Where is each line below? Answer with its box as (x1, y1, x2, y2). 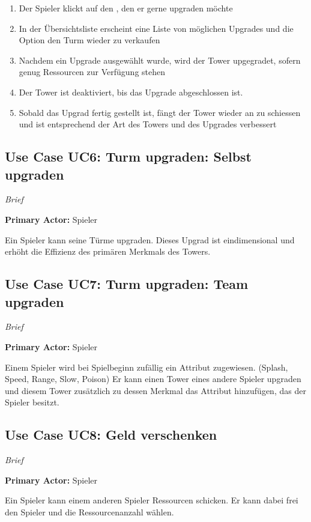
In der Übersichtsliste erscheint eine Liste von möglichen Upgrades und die (19, 22, 294, 34)
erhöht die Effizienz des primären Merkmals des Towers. (5, 245, 211, 258)
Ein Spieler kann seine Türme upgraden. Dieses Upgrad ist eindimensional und (5, 233, 295, 246)
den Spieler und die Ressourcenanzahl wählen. (5, 505, 174, 518)
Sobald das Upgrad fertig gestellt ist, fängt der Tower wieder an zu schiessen (19, 106, 301, 118)
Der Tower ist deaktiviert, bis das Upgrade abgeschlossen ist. (19, 85, 243, 98)
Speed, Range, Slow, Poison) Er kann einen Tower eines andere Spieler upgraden (5, 372, 301, 385)
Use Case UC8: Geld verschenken (5, 425, 217, 444)
